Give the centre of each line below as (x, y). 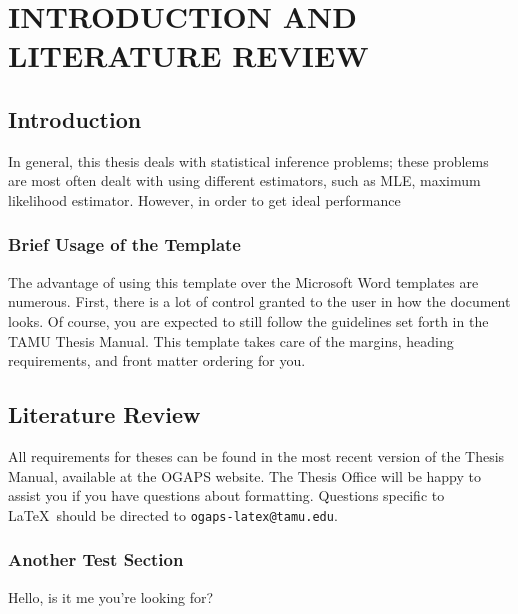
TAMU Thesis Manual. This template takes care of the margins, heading (231, 340)
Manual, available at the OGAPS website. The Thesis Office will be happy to (245, 475)
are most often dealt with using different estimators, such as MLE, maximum (244, 180)
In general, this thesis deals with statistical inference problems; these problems (248, 160)
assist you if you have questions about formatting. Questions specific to (226, 495)
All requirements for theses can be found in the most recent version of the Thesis (256, 455)
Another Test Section (96, 559)
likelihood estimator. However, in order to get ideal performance (204, 199)
